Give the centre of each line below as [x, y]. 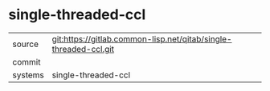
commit [27, 61]
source [25, 44]
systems [28, 75]
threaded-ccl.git [83, 49]
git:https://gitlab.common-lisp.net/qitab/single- [142, 39]
